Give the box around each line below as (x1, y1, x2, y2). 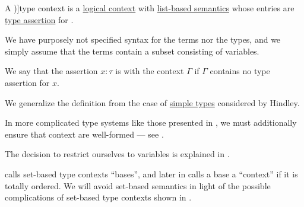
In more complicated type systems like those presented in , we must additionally (5, 116, 297, 129)
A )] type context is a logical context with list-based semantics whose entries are (5, 2, 294, 14)
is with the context (115, 65, 184, 77)
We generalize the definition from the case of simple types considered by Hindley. (5, 96, 300, 109)
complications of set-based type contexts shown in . (5, 191, 192, 203)
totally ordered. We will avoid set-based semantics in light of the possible (5, 179, 271, 192)
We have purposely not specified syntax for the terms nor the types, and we (5, 33, 281, 46)
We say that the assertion (5, 65, 98, 77)
